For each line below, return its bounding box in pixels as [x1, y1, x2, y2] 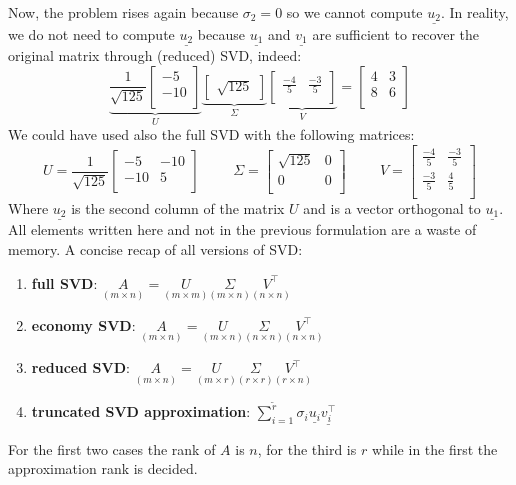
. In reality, [440, 2, 509, 22]
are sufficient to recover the [312, 23, 479, 44]
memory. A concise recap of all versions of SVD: [8, 238, 303, 259]
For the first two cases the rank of [8, 438, 216, 459]
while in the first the [371, 438, 498, 459]
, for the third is [257, 438, 357, 459]
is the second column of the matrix [71, 197, 285, 218]
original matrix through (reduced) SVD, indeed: [8, 45, 302, 66]
